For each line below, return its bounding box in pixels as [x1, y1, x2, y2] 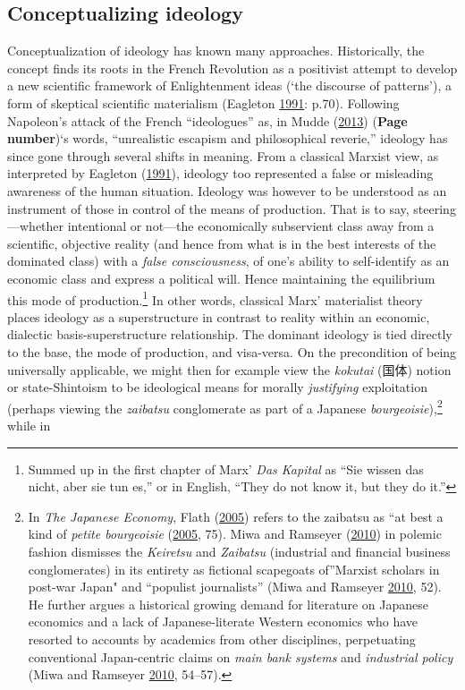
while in [7, 415, 51, 434]
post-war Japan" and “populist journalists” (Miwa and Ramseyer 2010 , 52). [28, 577, 442, 596]
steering [413, 199, 456, 217]
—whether [7, 217, 64, 235]
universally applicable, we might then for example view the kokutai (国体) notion [7, 360, 452, 379]
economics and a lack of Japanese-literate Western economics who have [28, 612, 418, 631]
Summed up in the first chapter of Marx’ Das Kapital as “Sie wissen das [28, 459, 424, 478]
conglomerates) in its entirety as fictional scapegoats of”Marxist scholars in [28, 559, 440, 578]
